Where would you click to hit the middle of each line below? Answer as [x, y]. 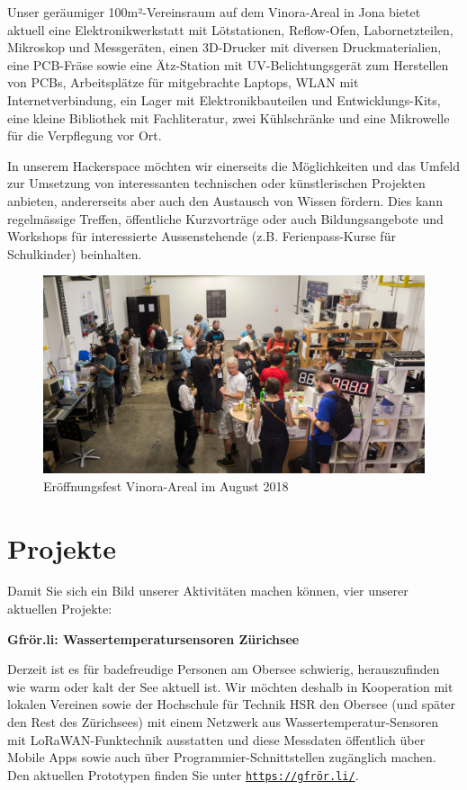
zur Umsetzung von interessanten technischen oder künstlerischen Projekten [216, 183]
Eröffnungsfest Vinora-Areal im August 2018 [166, 485]
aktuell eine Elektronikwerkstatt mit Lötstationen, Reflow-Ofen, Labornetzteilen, [230, 29]
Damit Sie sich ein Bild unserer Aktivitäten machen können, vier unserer [208, 591]
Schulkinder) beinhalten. [75, 253]
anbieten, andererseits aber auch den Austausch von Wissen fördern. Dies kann [225, 200]
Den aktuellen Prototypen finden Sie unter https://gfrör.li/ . [183, 774]
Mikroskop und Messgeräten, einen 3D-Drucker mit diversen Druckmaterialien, [225, 47]
